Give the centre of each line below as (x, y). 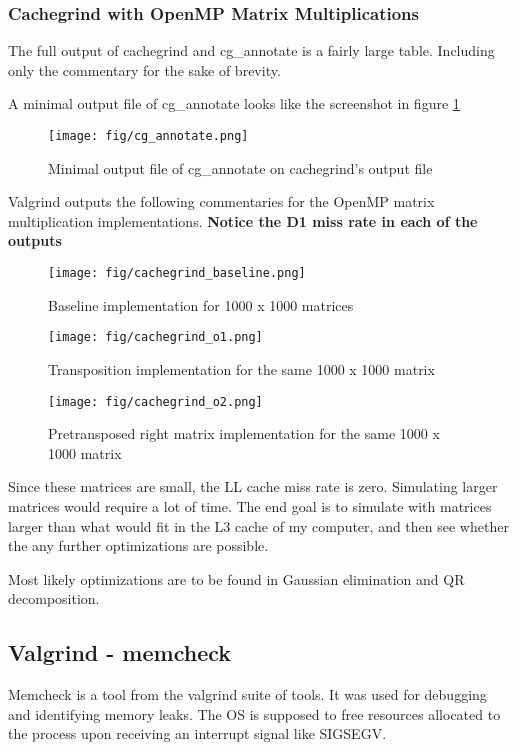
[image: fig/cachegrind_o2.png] (155, 401)
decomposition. (54, 598)
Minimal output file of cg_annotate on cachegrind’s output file (240, 167)
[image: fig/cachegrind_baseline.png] (177, 273)
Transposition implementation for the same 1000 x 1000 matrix (241, 368)
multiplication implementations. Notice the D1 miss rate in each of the (243, 220)
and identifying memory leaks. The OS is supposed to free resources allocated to (254, 713)
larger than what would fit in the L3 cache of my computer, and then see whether (258, 525)
